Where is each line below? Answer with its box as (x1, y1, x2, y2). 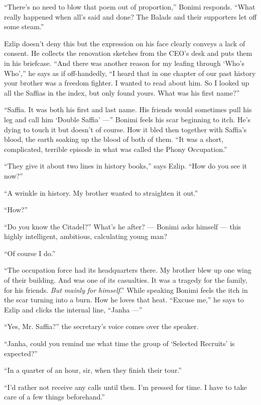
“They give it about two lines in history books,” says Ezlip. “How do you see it (4, 160, 247, 171)
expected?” (4, 348, 38, 358)
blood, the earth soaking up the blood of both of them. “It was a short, (4, 134, 224, 144)
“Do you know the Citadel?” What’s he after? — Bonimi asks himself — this (4, 221, 241, 231)
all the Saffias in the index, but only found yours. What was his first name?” (4, 87, 240, 98)
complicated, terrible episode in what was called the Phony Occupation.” (4, 143, 227, 154)
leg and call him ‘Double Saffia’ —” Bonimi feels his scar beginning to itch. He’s (4, 114, 251, 124)
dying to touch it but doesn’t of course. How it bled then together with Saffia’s (4, 124, 247, 134)
